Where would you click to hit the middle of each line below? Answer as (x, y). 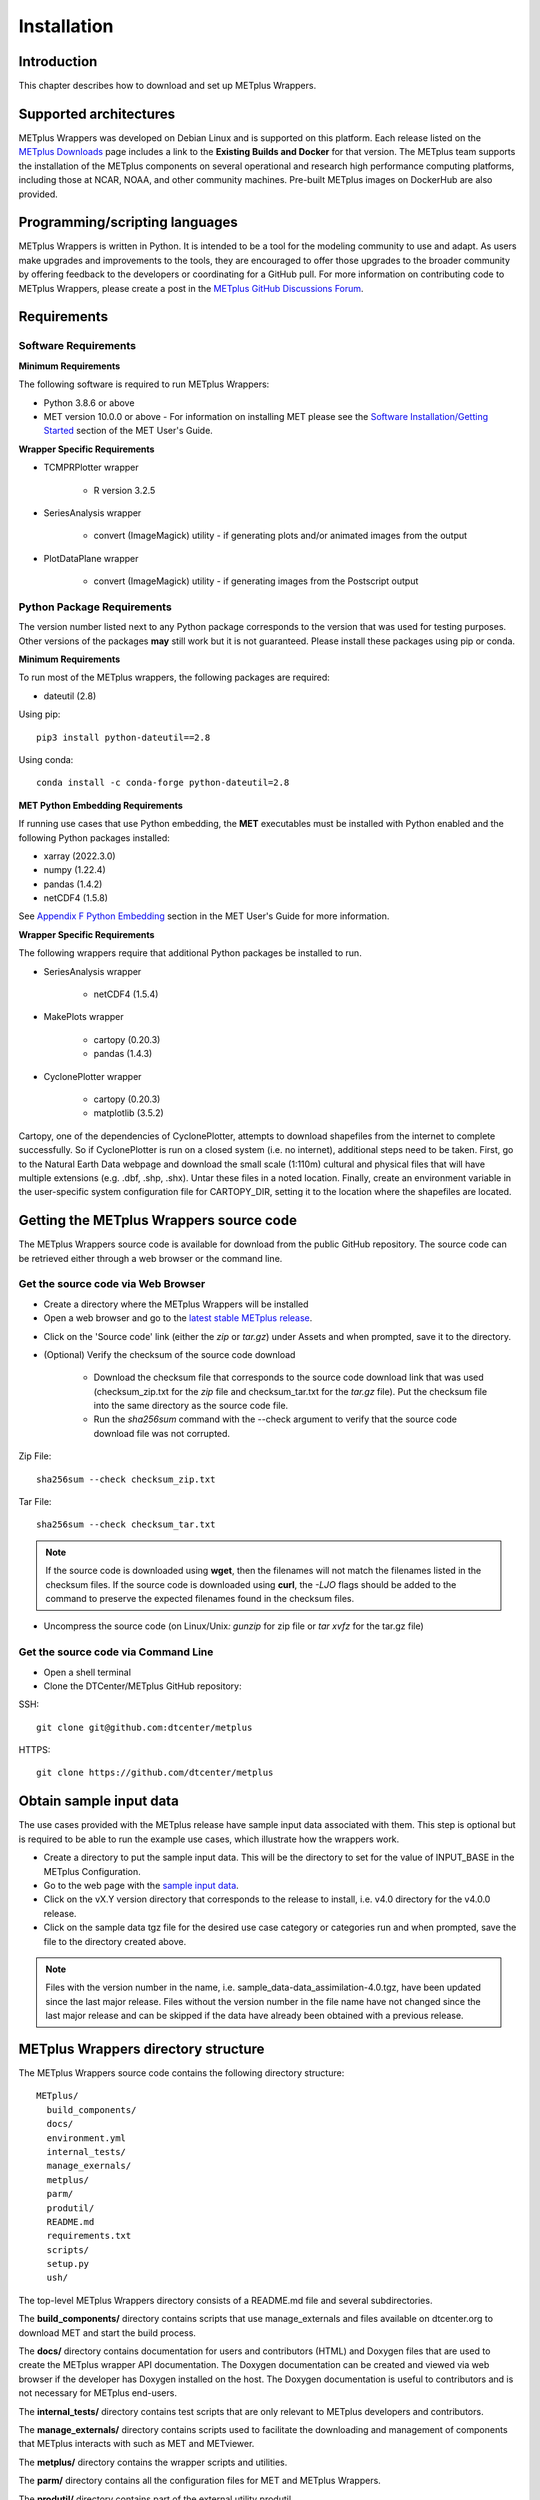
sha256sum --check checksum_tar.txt (126, 1524)
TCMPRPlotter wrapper (91, 467)
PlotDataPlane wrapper (91, 558)
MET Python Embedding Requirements (101, 805)
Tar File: (35, 1502)
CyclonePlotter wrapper (92, 1076)
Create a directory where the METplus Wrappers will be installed (176, 1304)
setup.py (68, 2264)
